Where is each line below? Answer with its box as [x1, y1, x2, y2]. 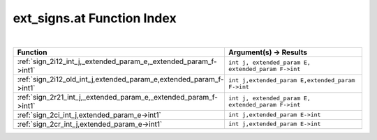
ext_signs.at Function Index [13, 10, 177, 26]
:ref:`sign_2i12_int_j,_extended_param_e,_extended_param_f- [17, 56, 217, 66]
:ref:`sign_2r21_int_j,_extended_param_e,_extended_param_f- [17, 92, 218, 102]
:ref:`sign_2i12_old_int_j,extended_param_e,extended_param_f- [17, 74, 224, 84]
